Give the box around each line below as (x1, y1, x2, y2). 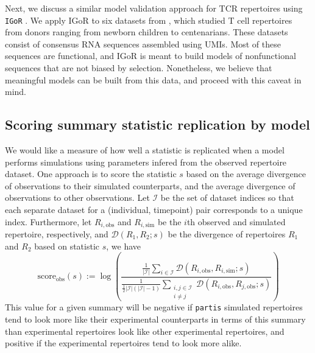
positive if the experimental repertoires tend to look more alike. (5, 337, 242, 349)
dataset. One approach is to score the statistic (5, 167, 177, 180)
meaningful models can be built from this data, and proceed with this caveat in (5, 73, 302, 86)
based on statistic (34, 239, 100, 252)
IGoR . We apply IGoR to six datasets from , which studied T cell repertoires (5, 13, 292, 26)
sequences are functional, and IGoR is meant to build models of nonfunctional (5, 49, 296, 62)
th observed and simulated (186, 215, 286, 228)
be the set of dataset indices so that (160, 191, 294, 204)
